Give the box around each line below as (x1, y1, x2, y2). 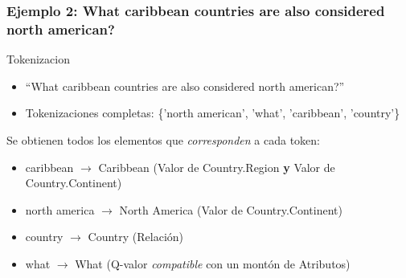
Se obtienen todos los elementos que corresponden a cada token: (6, 131, 320, 148)
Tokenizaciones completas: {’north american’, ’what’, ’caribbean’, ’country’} (25, 104, 400, 121)
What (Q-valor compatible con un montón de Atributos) (75, 255, 351, 272)
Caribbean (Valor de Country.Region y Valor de (98, 158, 335, 175)
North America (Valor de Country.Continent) (119, 201, 342, 218)
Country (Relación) (88, 228, 184, 245)
